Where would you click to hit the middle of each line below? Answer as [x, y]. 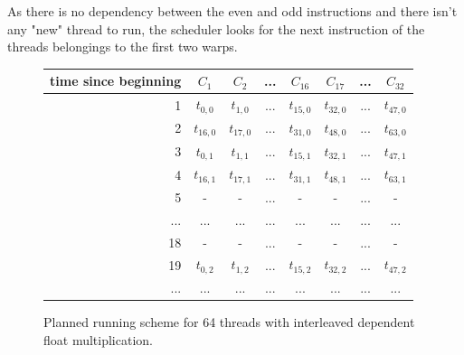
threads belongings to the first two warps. [123, 47]
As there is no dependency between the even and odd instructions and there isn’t [232, 11]
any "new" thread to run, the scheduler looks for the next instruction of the [216, 28]
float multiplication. [98, 339]
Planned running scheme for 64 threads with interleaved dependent [229, 322]
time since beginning [116, 81]
